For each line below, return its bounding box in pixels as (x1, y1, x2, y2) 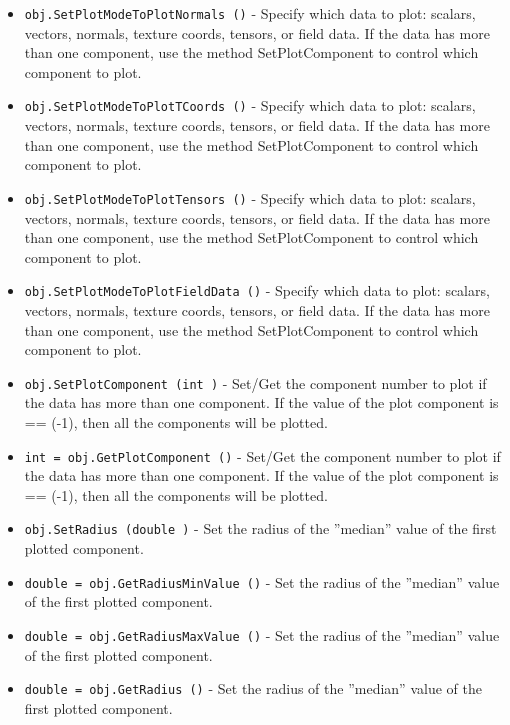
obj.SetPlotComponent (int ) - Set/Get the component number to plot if (24, 372, 487, 393)
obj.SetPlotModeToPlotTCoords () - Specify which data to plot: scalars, (24, 95, 476, 116)
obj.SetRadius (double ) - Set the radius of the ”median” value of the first (24, 518, 497, 539)
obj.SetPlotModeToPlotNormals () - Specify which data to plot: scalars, (24, 3, 476, 23)
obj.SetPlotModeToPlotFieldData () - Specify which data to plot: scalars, (24, 280, 490, 301)
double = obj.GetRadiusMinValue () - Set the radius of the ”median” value (24, 571, 500, 592)
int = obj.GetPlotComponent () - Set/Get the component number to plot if (24, 445, 501, 466)
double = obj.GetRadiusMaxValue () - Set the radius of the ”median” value (24, 624, 500, 645)
